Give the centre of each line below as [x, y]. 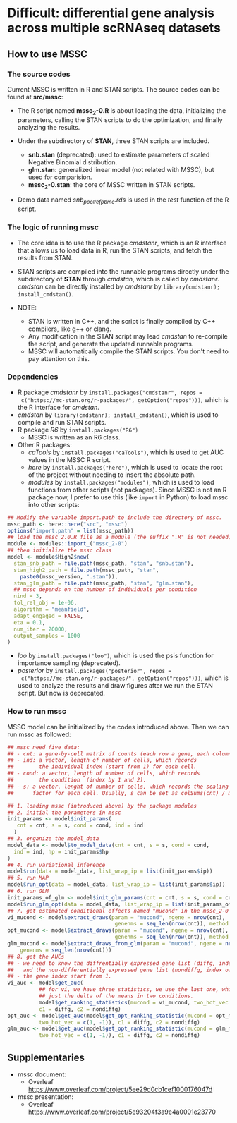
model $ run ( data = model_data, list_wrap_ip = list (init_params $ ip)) [110, 872]
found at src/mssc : [35, 97]
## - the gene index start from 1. [60, 976]
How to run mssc [37, 712]
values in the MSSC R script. [69, 459]
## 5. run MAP [28, 878]
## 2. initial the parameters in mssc [64, 813]
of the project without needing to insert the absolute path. [112, 475]
